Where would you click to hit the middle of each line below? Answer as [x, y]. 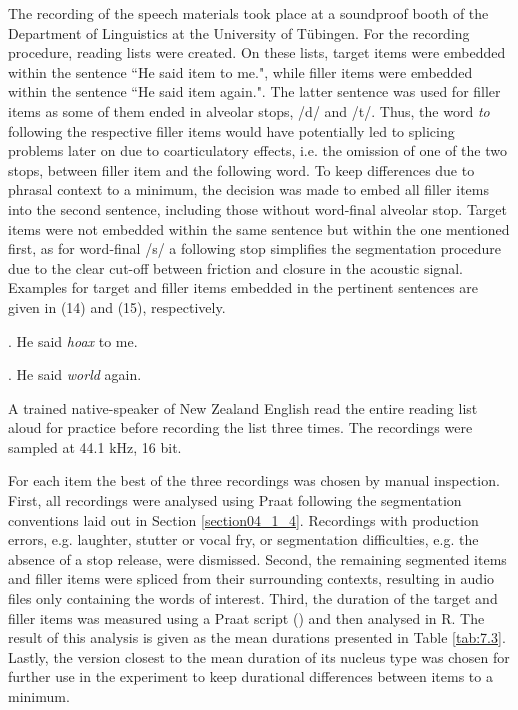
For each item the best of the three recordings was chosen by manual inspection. [254, 480]
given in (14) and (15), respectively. [117, 306]
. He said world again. [75, 374]
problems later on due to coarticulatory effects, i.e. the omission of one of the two [257, 150]
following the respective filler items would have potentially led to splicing [231, 130]
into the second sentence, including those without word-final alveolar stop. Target [257, 208]
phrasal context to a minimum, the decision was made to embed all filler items [248, 189]
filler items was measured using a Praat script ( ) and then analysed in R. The [246, 617]
